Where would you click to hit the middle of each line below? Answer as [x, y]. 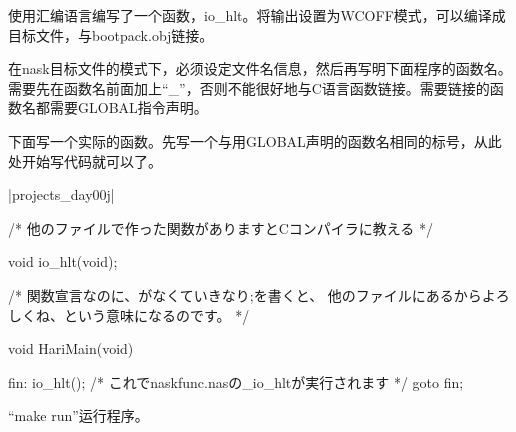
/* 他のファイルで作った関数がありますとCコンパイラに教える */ [221, 227]
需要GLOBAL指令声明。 [128, 107]
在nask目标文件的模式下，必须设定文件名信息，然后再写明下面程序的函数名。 [260, 68]
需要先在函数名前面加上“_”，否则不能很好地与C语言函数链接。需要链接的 [249, 87]
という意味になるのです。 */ [156, 314]
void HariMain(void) [71, 348]
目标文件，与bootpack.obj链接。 [111, 34]
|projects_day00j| [61, 194]
